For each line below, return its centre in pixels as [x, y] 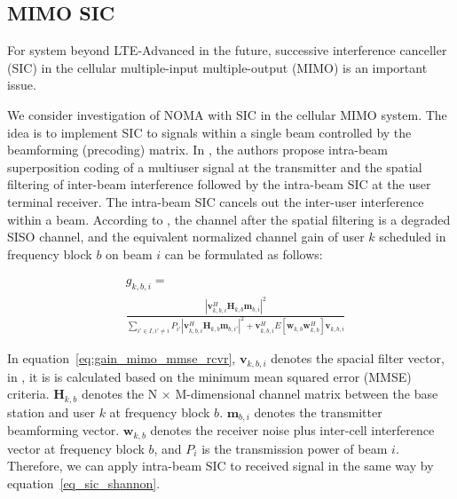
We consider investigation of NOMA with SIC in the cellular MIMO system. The [227, 114]
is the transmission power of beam [295, 448]
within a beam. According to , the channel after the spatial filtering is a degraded [229, 219]
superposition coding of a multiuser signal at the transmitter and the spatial [215, 166]
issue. [22, 85]
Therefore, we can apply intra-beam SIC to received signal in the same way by [221, 466]
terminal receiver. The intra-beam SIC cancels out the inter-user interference [216, 201]
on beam [129, 253]
